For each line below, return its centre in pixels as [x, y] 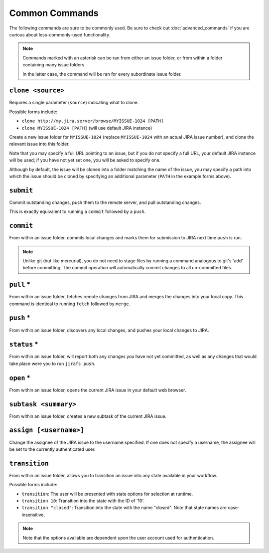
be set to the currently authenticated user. [52, 449]
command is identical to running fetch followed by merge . [70, 304]
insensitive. [33, 515]
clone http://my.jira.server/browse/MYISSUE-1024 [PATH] [93, 121]
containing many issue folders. [54, 65]
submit [21, 190]
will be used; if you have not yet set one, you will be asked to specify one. [85, 160]
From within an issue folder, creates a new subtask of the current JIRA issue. [88, 416]
